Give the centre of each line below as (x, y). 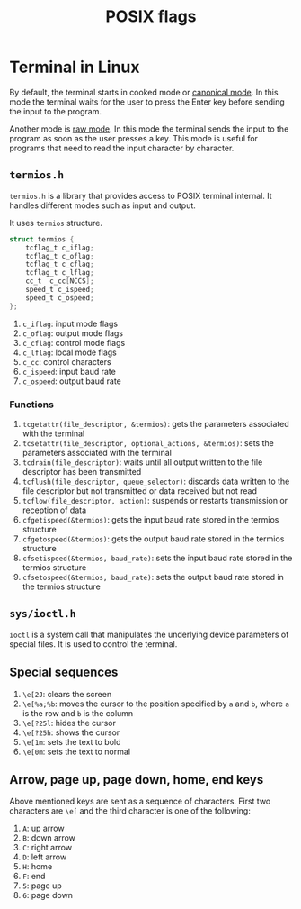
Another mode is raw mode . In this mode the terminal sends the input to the (149, 129)
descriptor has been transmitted (82, 471)
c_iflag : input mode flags (70, 323)
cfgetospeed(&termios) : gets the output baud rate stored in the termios (153, 539)
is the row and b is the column (78, 713)
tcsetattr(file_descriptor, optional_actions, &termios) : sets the (148, 442)
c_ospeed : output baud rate (71, 381)
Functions (31, 405)
